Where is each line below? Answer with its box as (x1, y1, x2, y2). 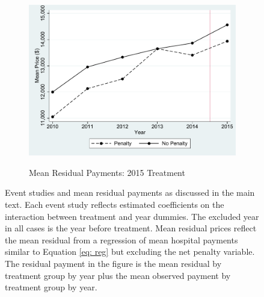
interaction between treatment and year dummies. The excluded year (5, 210, 259, 222)
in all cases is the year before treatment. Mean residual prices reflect (5, 222, 257, 234)
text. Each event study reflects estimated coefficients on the (5, 198, 224, 210)
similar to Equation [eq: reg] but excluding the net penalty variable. (5, 245, 255, 258)
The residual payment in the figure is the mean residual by (5, 257, 222, 269)
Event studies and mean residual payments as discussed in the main (5, 186, 255, 199)
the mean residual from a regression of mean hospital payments (5, 233, 238, 246)
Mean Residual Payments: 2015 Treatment (29, 166, 185, 178)
